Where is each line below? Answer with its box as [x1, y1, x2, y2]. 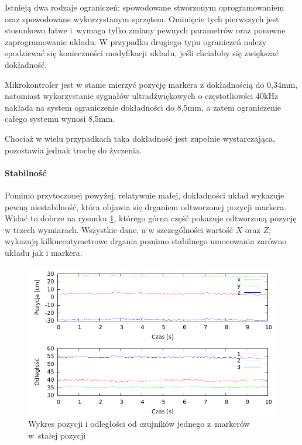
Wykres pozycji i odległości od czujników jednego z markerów [28, 417, 250, 430]
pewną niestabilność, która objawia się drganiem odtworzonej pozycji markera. [5, 200, 287, 213]
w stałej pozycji [28, 429, 86, 441]
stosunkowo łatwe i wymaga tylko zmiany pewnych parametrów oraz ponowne [5, 24, 286, 36]
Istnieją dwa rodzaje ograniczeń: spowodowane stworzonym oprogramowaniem [5, 1, 284, 13]
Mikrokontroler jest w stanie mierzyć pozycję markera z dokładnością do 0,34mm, [5, 78, 298, 90]
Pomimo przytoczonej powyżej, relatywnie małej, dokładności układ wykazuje [5, 189, 284, 201]
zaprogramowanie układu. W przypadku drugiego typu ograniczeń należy [5, 35, 267, 47]
